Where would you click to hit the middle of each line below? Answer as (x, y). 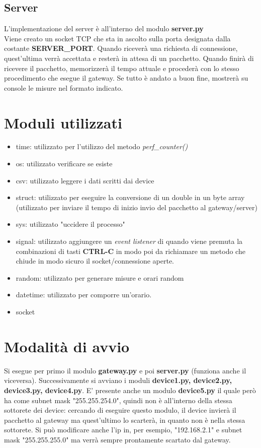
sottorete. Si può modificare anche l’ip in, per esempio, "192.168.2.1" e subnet (123, 430)
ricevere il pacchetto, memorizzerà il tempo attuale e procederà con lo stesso (122, 68)
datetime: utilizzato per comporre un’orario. (84, 295)
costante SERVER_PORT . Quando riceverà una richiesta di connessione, (121, 48)
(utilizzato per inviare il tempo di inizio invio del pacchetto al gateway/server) (137, 207)
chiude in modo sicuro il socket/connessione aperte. (95, 261)
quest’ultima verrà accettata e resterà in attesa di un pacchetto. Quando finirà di (129, 58)
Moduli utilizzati (63, 122)
